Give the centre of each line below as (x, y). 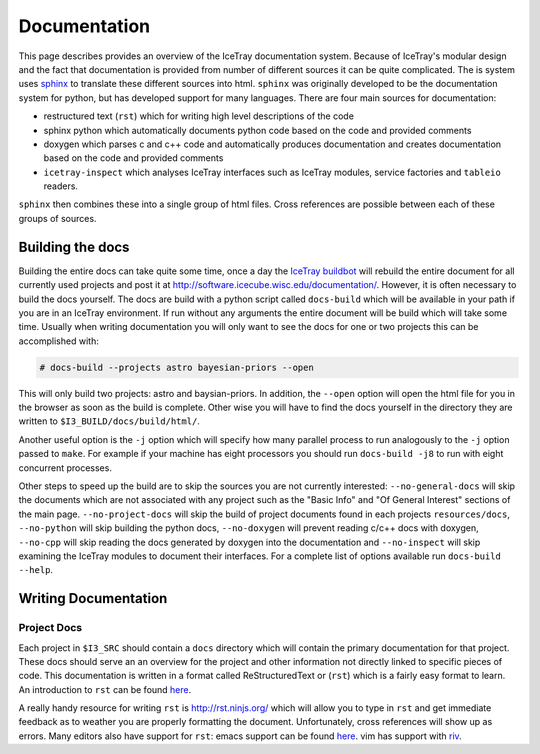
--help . (36, 570)
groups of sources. (57, 218)
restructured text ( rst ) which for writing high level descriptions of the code (199, 116)
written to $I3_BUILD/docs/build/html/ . (109, 421)
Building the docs (74, 246)
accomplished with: (58, 341)
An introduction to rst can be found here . (105, 689)
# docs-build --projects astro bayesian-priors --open (176, 367)
